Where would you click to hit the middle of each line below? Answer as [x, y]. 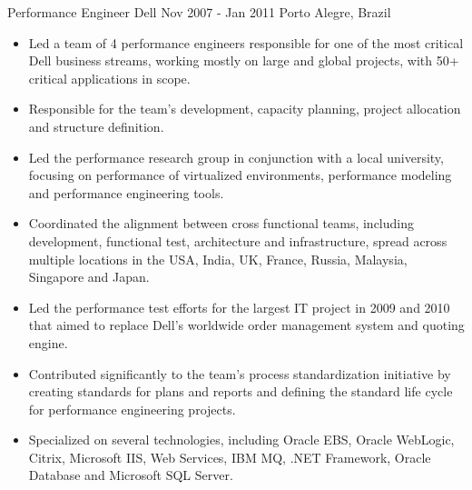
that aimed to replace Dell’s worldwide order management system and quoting [246, 325]
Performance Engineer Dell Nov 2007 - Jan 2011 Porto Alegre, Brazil [199, 12]
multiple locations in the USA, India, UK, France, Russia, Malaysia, [218, 259]
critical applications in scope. [109, 78]
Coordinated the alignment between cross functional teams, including [221, 223]
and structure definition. [96, 126]
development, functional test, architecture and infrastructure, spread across [238, 240]
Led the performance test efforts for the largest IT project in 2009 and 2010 [239, 307]
